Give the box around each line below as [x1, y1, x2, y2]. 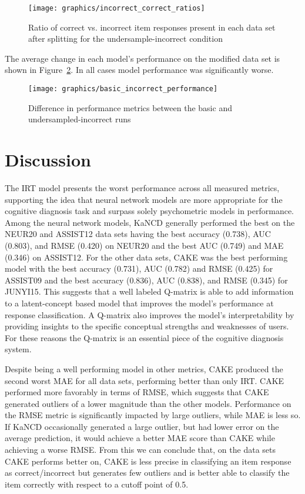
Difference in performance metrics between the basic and [28, 101, 232, 114]
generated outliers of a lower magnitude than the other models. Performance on [5, 397, 291, 409]
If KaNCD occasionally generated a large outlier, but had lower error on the [5, 420, 279, 432]
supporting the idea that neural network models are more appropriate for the [5, 193, 283, 205]
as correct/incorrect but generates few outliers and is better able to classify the [5, 466, 290, 479]
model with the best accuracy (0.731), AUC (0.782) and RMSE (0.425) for [5, 262, 273, 275]
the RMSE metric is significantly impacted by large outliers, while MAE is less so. [5, 409, 301, 421]
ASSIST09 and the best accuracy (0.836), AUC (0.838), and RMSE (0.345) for [5, 273, 288, 286]
